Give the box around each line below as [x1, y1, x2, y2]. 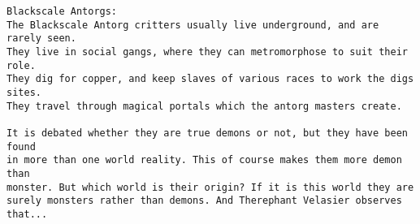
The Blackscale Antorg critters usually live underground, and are [6, 19, 379, 31]
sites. [6, 86, 41, 98]
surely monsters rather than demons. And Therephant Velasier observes [6, 195, 402, 207]
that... [6, 208, 48, 220]
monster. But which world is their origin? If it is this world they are [6, 181, 414, 193]
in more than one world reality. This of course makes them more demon [6, 154, 402, 166]
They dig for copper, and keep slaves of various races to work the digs [6, 73, 414, 85]
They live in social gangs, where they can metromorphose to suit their [6, 45, 408, 58]
